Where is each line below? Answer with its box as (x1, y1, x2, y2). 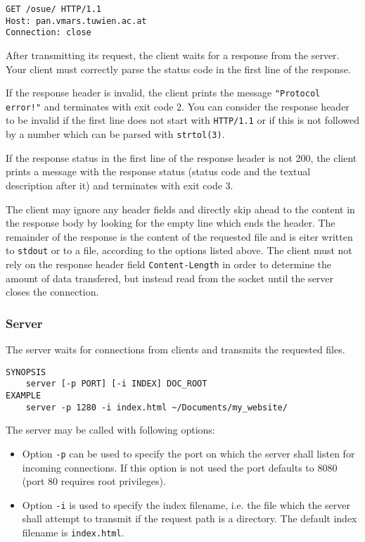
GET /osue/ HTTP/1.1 (6, 4, 102, 14)
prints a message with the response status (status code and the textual (6, 164, 311, 179)
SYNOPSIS (6, 367, 46, 377)
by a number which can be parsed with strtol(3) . (6, 127, 225, 141)
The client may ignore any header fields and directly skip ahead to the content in (6, 201, 355, 216)
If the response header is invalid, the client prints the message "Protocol (6, 85, 321, 100)
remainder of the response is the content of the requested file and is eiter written (6, 229, 353, 244)
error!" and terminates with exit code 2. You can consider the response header (6, 99, 350, 113)
